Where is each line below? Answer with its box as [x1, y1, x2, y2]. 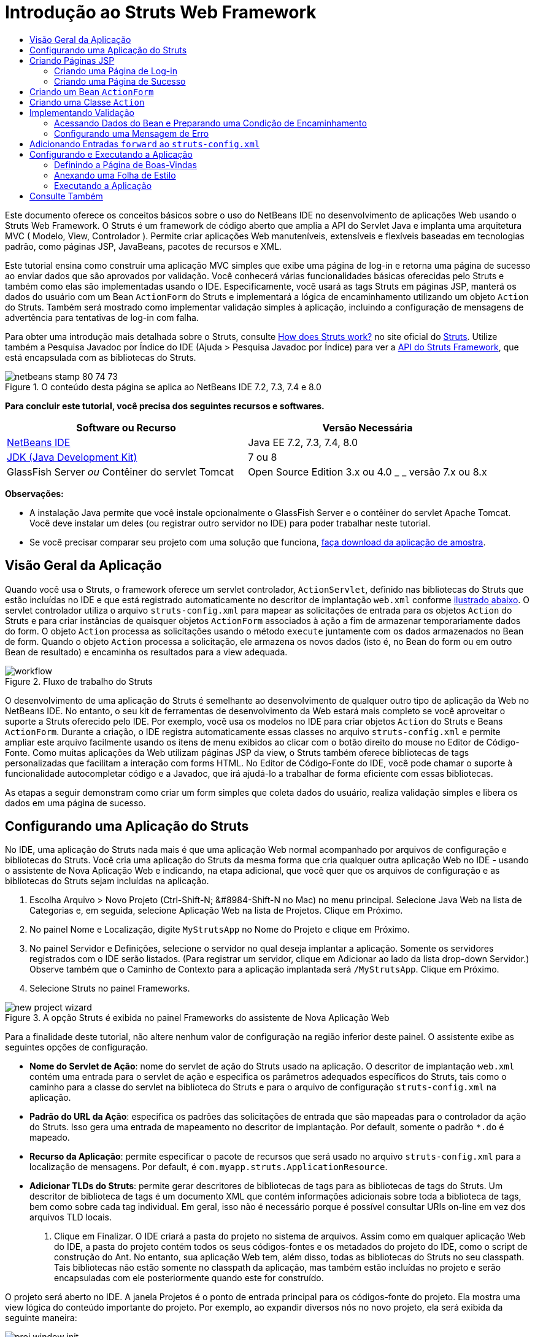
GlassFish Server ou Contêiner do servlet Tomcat [7, 465, 234, 478]
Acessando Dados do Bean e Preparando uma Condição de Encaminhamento [54, 117, 367, 128]
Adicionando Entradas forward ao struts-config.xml [29, 138, 260, 149]
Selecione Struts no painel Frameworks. [29, 983, 190, 994]
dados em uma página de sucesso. [5, 797, 146, 808]
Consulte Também [29, 190, 103, 201]
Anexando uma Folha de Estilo [54, 169, 176, 180]
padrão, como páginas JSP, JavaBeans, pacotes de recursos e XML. [5, 241, 282, 252]
